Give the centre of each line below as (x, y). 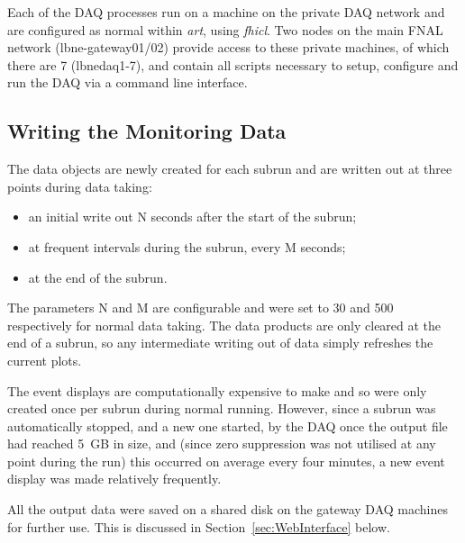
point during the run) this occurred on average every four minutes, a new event (226, 461)
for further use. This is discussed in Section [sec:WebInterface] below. (199, 526)
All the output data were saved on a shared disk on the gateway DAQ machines (228, 509)
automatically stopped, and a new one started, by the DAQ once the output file (228, 425)
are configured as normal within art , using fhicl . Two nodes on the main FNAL (225, 29)
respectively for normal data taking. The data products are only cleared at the (224, 325)
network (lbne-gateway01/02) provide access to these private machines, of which (228, 47)
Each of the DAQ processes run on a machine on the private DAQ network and (226, 12)
